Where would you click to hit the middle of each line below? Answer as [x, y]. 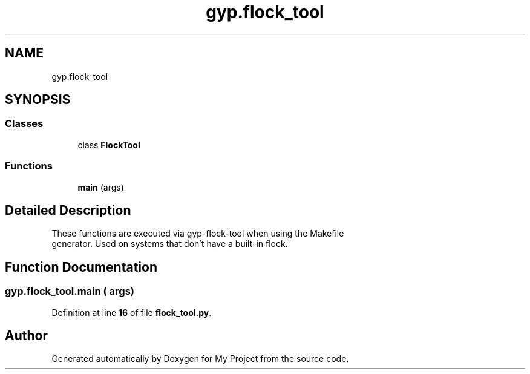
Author [26, 336]
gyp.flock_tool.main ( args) [70, 291]
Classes [24, 124]
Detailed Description [68, 210]
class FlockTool [109, 145]
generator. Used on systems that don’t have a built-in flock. [170, 244]
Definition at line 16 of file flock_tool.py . [132, 312]
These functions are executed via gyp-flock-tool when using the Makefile [198, 234]
